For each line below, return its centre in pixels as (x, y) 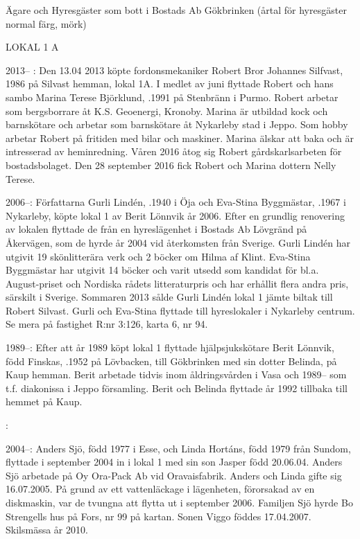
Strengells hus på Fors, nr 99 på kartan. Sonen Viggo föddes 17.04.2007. (158, 516)
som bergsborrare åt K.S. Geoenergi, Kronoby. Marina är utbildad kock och (167, 111)
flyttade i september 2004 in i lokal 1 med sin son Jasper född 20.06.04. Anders (174, 462)
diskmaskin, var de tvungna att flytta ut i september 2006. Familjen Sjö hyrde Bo (179, 502)
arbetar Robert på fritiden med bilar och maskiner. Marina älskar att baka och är (180, 138)
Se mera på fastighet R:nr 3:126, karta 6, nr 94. (107, 324)
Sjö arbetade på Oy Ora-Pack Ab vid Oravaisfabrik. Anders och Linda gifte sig (174, 475)
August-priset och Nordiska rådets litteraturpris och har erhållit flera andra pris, (177, 283)
